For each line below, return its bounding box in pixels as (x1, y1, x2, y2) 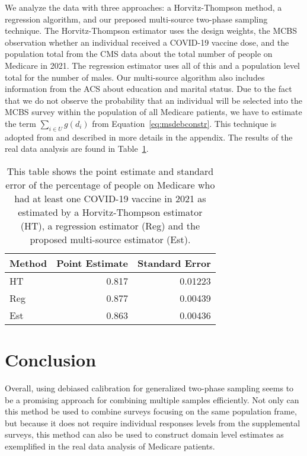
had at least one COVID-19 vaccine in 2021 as (14, 191, 206, 205)
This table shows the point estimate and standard (7, 164, 214, 178)
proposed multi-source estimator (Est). (30, 232, 191, 246)
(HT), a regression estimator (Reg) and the (20, 218, 200, 232)
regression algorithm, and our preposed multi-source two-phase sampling (5, 12, 268, 25)
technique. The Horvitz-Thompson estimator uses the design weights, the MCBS (5, 24, 298, 37)
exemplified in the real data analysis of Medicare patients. (5, 440, 215, 452)
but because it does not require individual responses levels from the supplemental (5, 416, 300, 429)
